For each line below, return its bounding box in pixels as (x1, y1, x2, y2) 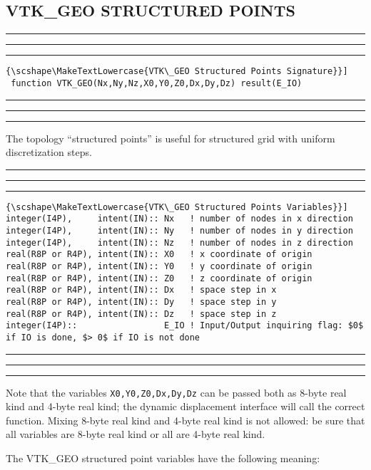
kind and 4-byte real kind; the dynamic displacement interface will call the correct (6, 399, 365, 414)
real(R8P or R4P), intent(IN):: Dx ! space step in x (6, 285, 277, 296)
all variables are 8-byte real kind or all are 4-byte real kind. (6, 427, 265, 442)
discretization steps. (6, 145, 92, 160)
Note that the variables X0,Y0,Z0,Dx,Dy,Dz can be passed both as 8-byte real (6, 385, 347, 399)
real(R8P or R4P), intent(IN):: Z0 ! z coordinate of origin (6, 273, 312, 283)
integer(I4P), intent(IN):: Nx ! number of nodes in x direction (6, 214, 353, 224)
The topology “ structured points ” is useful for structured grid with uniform (6, 130, 335, 145)
